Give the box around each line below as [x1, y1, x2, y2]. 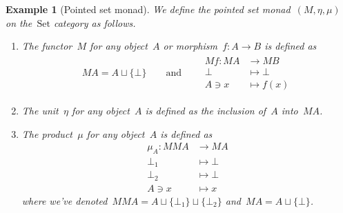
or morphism [163, 39, 217, 53]
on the [6, 15, 32, 30]
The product [21, 126, 72, 141]
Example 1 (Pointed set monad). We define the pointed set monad [6, 2, 291, 16]
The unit [21, 103, 59, 117]
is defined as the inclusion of [145, 103, 266, 117]
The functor [21, 39, 72, 53]
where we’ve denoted [21, 193, 108, 207]
